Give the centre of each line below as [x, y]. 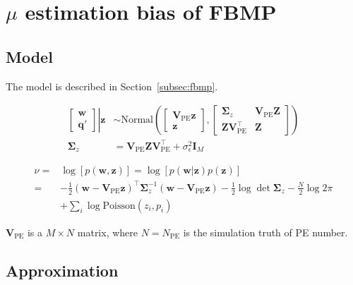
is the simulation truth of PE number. [265, 232]
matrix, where [108, 232]
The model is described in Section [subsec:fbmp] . [112, 86]
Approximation [62, 270]
